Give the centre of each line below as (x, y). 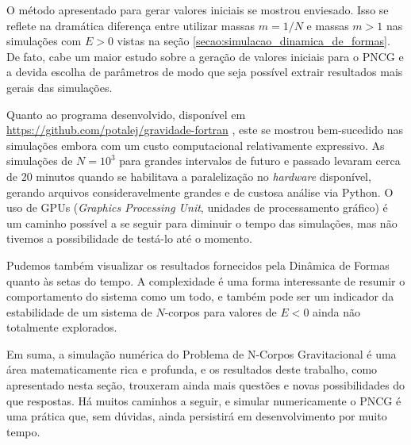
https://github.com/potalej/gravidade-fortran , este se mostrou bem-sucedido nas (205, 130)
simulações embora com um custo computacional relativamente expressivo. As (196, 145)
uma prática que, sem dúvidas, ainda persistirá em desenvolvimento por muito (197, 416)
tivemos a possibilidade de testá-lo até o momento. (129, 238)
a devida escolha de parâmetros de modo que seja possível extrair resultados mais (205, 72)
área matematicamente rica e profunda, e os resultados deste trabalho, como (192, 369)
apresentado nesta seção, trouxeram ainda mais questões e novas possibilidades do (206, 385)
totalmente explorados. (62, 327)
